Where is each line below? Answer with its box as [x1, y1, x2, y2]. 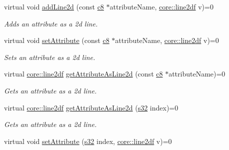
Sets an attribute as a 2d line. [4, 51, 95, 62]
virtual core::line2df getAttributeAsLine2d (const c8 [4, 68, 163, 79]
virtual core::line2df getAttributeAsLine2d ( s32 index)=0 [4, 102, 178, 112]
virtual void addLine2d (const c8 [4, 1, 104, 11]
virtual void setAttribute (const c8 [4, 35, 109, 45]
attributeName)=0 [168, 68, 225, 79]
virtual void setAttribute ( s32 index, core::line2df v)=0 [4, 135, 172, 146]
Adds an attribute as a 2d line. [4, 18, 98, 28]
